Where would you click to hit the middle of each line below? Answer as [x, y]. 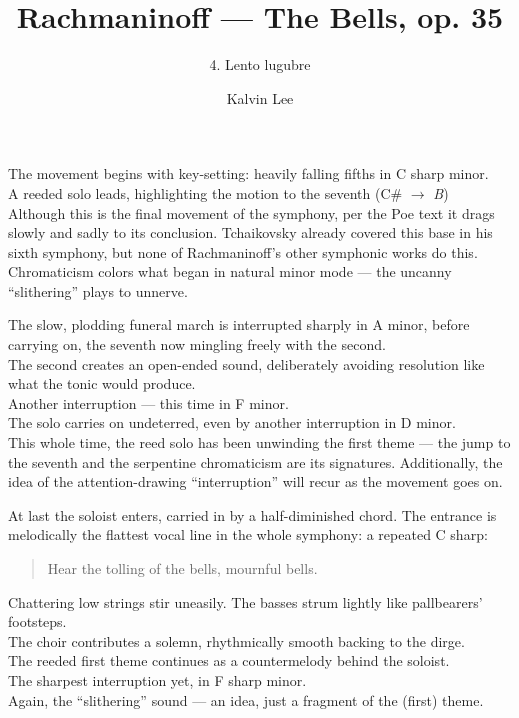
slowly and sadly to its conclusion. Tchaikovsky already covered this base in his [250, 232]
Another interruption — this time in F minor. [148, 402]
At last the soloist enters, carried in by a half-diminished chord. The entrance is [252, 514]
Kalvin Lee [260, 97]
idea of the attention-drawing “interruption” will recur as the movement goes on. [255, 481]
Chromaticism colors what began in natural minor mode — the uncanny [230, 271]
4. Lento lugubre [260, 64]
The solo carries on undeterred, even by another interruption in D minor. [232, 422]
